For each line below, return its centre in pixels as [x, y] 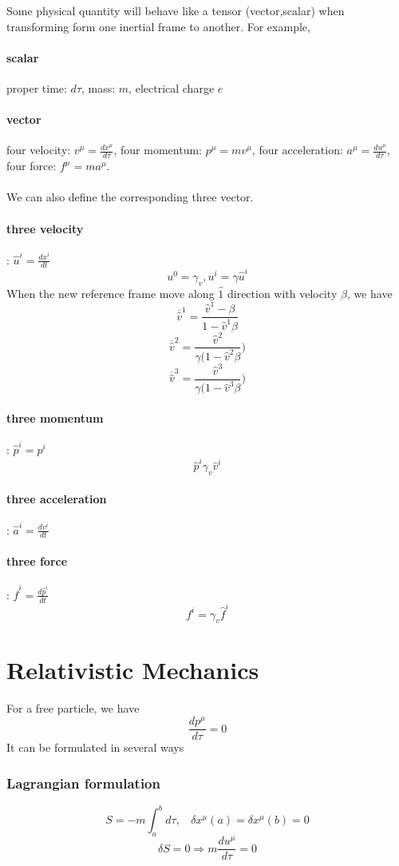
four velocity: [39, 150]
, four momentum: [158, 150]
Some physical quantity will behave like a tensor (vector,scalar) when [176, 10]
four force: [32, 166]
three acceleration [57, 498]
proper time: [37, 87]
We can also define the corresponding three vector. [130, 197]
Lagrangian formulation [83, 783]
